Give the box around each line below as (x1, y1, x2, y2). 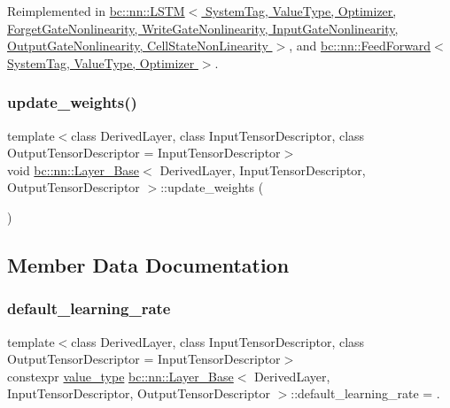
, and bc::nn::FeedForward (289, 36, 431, 55)
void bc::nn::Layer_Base (7, 160, 140, 179)
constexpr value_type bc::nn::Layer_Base (7, 366, 234, 385)
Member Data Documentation (7, 250, 290, 278)
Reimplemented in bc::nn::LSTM (7, 2, 185, 19)
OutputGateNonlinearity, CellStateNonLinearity (7, 36, 268, 55)
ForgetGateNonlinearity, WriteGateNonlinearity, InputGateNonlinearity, (7, 19, 399, 37)
